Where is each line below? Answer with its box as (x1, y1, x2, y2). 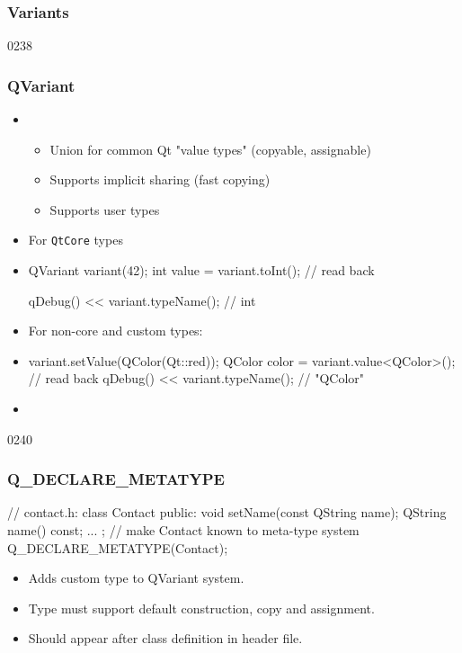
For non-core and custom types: (28, 321, 203, 340)
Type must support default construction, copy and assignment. (28, 598, 375, 617)
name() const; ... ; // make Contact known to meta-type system (7, 521, 360, 540)
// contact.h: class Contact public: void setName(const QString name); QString (7, 503, 447, 522)
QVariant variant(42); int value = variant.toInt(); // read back (28, 261, 375, 280)
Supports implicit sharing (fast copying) (49, 170, 271, 189)
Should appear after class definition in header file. (28, 629, 303, 648)
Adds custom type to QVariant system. (28, 568, 244, 587)
